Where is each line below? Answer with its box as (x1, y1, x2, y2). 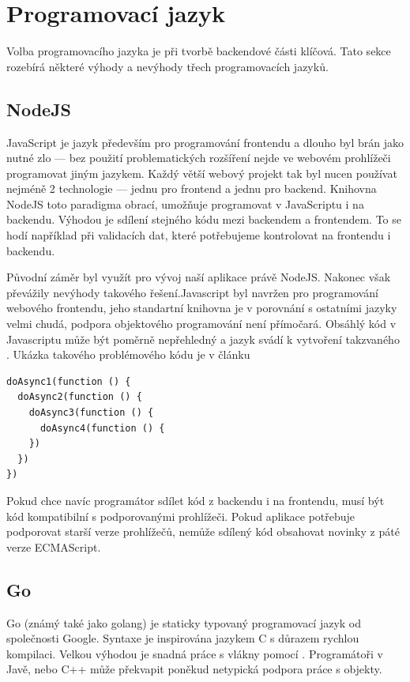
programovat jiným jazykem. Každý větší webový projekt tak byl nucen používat (6, 164, 397, 181)
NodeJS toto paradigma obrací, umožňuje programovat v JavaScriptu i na (6, 195, 364, 212)
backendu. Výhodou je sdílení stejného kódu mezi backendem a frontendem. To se (6, 211, 401, 228)
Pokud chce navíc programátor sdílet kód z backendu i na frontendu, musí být (6, 492, 385, 508)
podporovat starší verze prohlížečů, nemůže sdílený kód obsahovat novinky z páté (6, 523, 400, 540)
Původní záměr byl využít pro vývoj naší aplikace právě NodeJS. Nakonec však (6, 269, 391, 285)
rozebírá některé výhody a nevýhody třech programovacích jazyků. (6, 58, 329, 74)
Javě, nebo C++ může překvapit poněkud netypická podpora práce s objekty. (6, 661, 382, 677)
